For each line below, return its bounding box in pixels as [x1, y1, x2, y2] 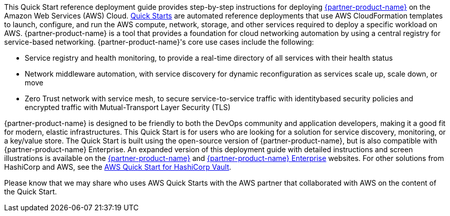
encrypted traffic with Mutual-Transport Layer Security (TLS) [25, 103, 230, 112]
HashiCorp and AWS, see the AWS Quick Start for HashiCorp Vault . [4, 163, 231, 171]
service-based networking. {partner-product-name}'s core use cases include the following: [4, 38, 314, 46]
